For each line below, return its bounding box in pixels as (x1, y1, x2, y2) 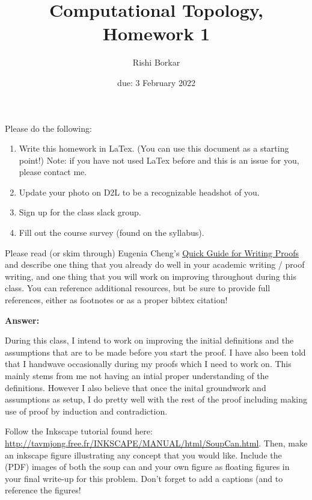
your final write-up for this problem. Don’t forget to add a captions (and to (5, 472, 283, 484)
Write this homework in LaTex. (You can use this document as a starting (19, 142, 289, 155)
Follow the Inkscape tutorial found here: (5, 425, 153, 437)
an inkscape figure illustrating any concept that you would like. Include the (5, 448, 282, 461)
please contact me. (19, 165, 87, 178)
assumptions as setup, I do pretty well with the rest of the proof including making (5, 393, 308, 406)
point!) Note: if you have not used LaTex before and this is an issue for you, (19, 153, 299, 166)
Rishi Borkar (132, 56, 180, 69)
